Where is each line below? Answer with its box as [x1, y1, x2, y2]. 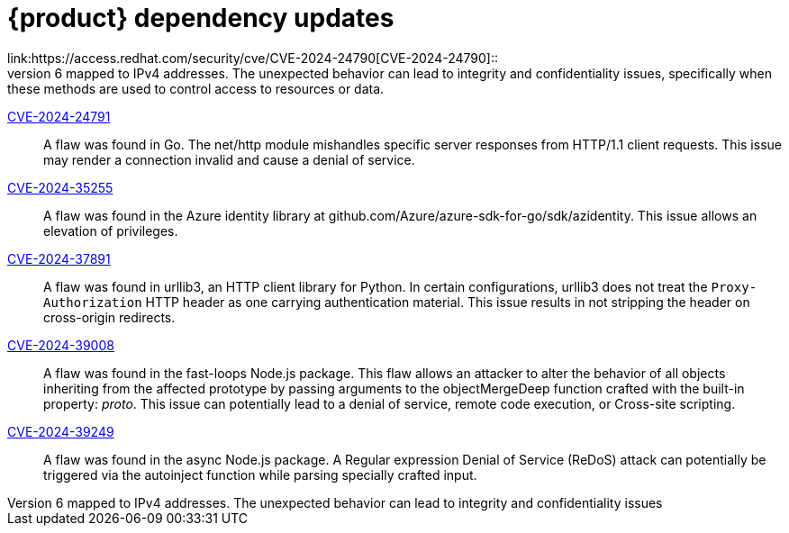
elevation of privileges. [43, 222, 178, 239]
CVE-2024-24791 [7, 108, 111, 124]
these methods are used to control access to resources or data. [7, 80, 385, 96]
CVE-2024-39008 [7, 337, 114, 353]
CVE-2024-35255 [7, 179, 113, 195]
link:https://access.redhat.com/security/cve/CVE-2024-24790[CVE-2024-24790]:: [7, 50, 499, 66]
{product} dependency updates [7, 3, 394, 33]
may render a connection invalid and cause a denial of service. [43, 151, 415, 167]
